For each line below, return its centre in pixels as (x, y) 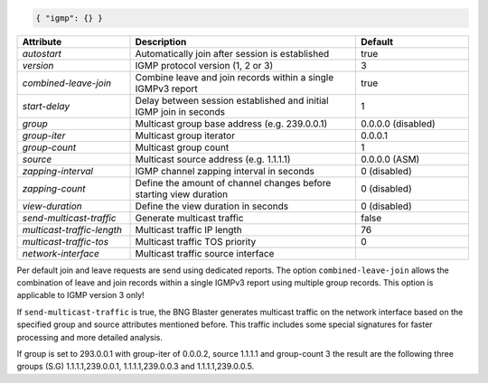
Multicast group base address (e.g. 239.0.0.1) (231, 124)
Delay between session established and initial (232, 100)
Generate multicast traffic (189, 218)
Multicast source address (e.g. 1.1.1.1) (213, 159)
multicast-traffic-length (72, 229)
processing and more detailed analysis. (89, 337)
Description (161, 42)
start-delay (46, 106)
